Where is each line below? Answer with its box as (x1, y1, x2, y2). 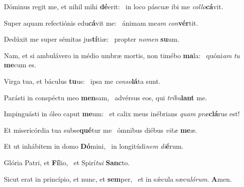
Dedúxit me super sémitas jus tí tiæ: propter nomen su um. (4, 34, 179, 44)
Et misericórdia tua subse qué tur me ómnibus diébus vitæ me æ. (4, 125, 197, 135)
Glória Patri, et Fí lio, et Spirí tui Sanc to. (4, 157, 130, 167)
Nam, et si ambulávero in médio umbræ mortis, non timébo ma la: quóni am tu (4, 50, 240, 60)
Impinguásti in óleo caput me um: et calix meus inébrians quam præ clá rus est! (4, 109, 240, 119)
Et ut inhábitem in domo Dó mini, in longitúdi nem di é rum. (4, 141, 184, 151)
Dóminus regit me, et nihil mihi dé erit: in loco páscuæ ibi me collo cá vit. (4, 1, 224, 11)
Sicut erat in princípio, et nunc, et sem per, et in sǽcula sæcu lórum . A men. (4, 173, 232, 184)
